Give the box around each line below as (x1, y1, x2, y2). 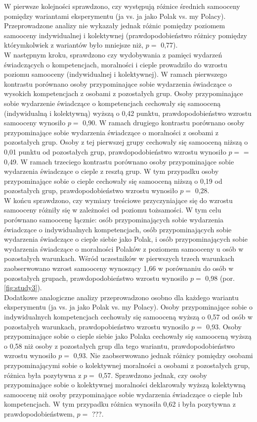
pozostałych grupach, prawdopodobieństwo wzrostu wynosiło (4, 272, 188, 283)
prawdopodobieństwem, (4, 408, 75, 419)
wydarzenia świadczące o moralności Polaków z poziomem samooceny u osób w (4, 243, 244, 254)
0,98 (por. (205, 272, 235, 283)
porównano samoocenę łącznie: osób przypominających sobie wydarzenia (4, 214, 224, 225)
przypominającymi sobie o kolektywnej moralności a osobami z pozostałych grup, (4, 360, 250, 370)
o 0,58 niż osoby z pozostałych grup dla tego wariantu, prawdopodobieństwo (4, 340, 235, 351)
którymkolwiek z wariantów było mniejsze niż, (4, 40, 144, 50)
